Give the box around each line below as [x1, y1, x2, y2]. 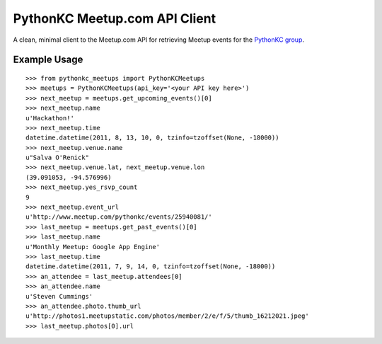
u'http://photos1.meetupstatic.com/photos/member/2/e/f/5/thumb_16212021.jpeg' [25, 312, 309, 320]
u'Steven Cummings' [25, 292, 93, 300]
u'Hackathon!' [25, 114, 74, 122]
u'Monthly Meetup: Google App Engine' [25, 243, 161, 251]
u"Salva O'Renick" [25, 154, 90, 162]
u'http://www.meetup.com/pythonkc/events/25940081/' [25, 213, 212, 221]
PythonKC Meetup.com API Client [13, 11, 216, 26]
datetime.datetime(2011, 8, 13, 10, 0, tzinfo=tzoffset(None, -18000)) [25, 134, 279, 142]
